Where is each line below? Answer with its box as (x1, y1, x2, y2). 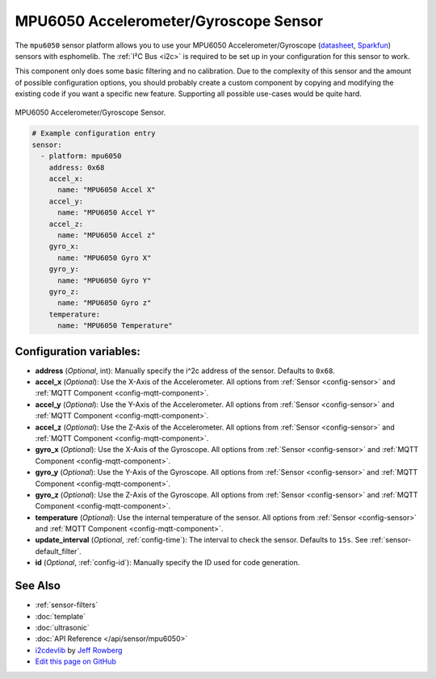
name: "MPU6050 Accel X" (57, 186, 157, 195)
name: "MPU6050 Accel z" (57, 231, 157, 240)
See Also (15, 579, 61, 593)
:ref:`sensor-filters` (35, 600, 99, 610)
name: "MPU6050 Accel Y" (57, 208, 157, 217)
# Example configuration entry (31, 129, 157, 138)
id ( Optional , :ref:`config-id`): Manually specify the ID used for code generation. (35, 558, 300, 568)
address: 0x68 (48, 162, 105, 172)
